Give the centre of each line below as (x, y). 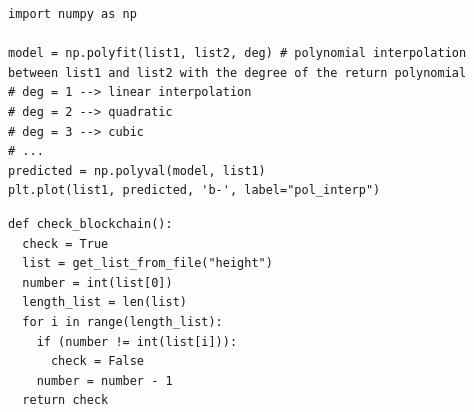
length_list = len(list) (104, 302)
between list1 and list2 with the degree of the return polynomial (237, 72)
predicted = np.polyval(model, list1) (137, 170)
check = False (97, 361)
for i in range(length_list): (122, 321)
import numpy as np (72, 14)
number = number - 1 (104, 380)
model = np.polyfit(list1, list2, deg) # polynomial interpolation (237, 53)
